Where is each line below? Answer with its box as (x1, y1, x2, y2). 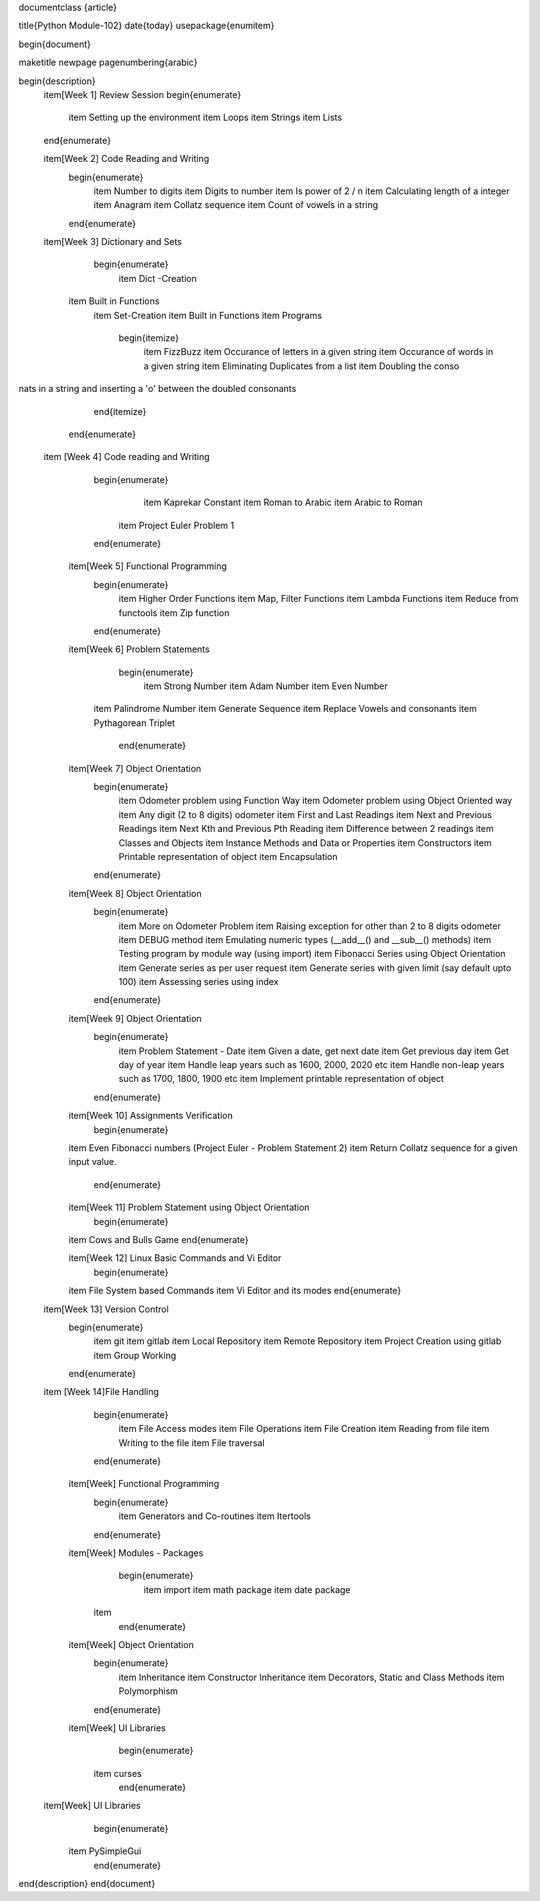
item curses (93, 1767, 142, 1779)
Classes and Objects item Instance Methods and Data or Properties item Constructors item (118, 836, 492, 849)
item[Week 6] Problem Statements (68, 643, 210, 655)
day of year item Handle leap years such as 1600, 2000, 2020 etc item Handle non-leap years (118, 1059, 505, 1071)
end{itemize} (93, 405, 147, 417)
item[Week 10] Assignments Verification (68, 1110, 234, 1122)
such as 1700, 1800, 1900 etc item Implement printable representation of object (118, 1073, 445, 1085)
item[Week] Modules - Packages (68, 1546, 204, 1559)
